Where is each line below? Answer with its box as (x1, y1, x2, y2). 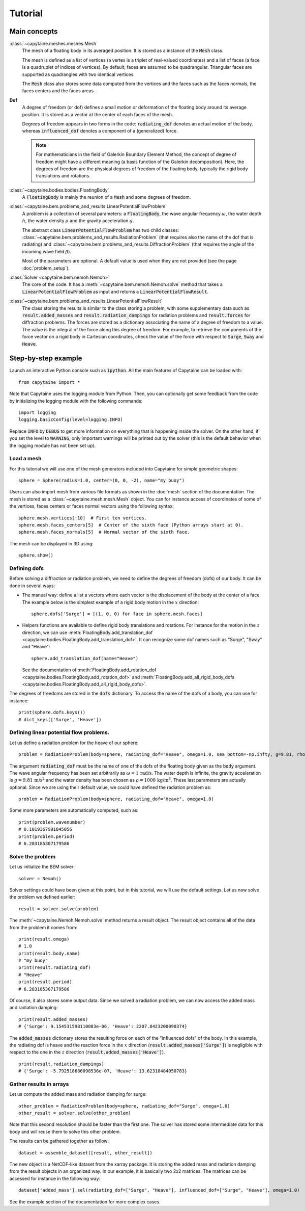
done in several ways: (9, 583, 55, 589)
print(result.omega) (18, 936, 70, 942)
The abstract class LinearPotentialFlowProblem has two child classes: (22, 227, 179, 233)
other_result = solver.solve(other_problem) (18, 1110, 132, 1116)
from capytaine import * (18, 379, 80, 385)
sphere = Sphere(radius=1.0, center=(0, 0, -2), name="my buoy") (18, 478, 185, 484)
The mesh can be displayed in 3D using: (9, 540, 94, 546)
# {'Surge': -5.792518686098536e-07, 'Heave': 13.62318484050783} (18, 1068, 188, 1074)
